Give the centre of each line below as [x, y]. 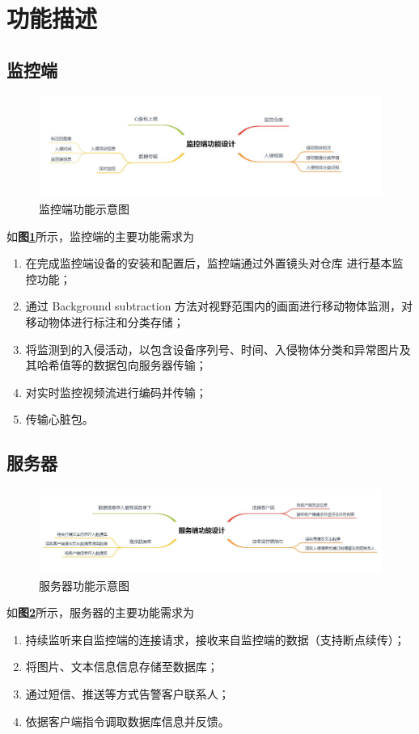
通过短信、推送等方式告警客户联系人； [127, 693]
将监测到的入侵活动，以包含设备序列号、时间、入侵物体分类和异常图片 [212, 349]
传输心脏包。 [59, 419]
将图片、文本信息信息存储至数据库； [122, 667]
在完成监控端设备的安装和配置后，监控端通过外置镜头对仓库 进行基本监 [214, 263]
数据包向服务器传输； [150, 365]
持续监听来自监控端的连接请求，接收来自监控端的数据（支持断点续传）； [215, 639]
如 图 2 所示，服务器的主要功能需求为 [101, 612]
